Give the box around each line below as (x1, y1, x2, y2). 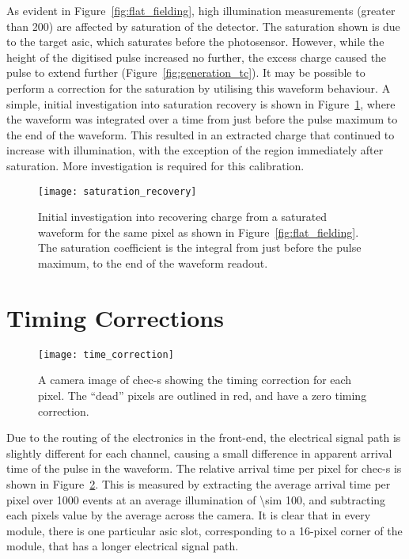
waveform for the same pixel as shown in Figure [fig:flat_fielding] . (38, 223, 359, 240)
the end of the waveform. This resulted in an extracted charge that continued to (6, 126, 395, 143)
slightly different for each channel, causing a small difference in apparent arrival (6, 444, 392, 461)
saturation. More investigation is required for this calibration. (6, 157, 305, 173)
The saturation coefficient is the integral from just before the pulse (38, 239, 362, 256)
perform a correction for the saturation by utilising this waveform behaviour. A (6, 79, 391, 96)
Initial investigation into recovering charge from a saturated (38, 208, 328, 225)
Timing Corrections (6, 301, 224, 333)
